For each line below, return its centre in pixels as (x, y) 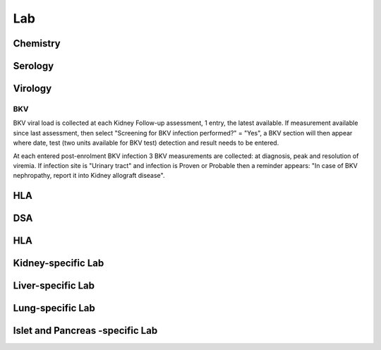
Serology (34, 66)
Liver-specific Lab (54, 286)
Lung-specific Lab (54, 308)
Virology (32, 89)
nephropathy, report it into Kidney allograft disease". (89, 176)
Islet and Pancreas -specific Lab (85, 331)
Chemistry (37, 43)
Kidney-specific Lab (59, 264)
